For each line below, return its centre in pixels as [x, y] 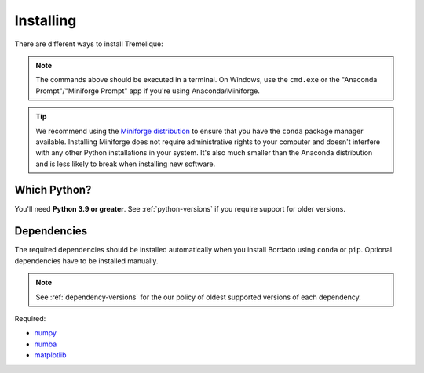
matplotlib [50, 355]
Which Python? [53, 190]
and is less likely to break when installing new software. [126, 164]
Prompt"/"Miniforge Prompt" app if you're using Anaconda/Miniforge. [148, 91]
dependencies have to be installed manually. [86, 261]
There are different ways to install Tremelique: [89, 44]
